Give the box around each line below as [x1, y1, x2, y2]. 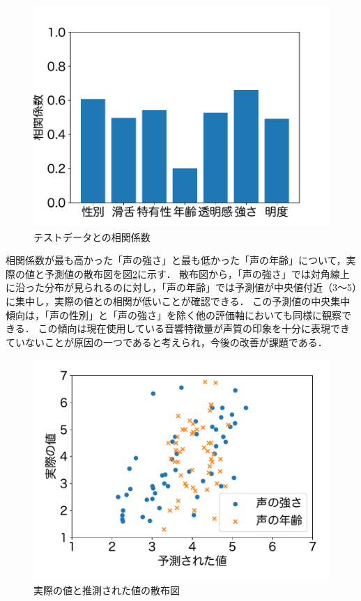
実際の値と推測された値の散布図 [33, 582, 180, 597]
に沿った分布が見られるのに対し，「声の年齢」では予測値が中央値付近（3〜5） [6, 280, 357, 295]
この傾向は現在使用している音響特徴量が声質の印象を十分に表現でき [38, 321, 350, 336]
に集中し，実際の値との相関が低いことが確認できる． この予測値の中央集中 [6, 293, 351, 308]
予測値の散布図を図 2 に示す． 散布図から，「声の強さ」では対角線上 [44, 266, 350, 281]
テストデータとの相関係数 [33, 229, 151, 244]
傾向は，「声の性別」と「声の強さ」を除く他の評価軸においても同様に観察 [6, 307, 341, 322]
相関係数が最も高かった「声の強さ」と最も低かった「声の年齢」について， [6, 253, 346, 267]
